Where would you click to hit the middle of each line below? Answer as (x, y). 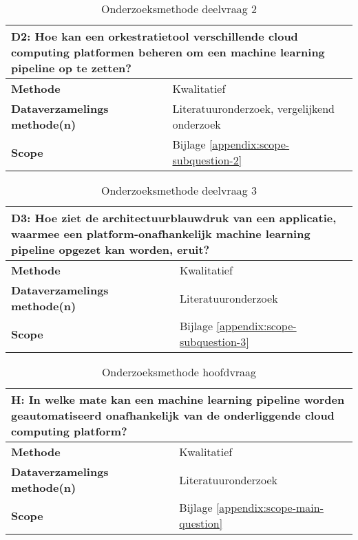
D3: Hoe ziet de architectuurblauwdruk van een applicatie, (174, 218)
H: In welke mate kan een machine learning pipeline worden (178, 399)
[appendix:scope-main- (270, 507)
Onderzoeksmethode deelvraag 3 (179, 190)
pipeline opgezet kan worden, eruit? (110, 249)
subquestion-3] (214, 342)
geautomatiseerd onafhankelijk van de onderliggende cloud (173, 415)
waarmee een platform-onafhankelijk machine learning (161, 234)
